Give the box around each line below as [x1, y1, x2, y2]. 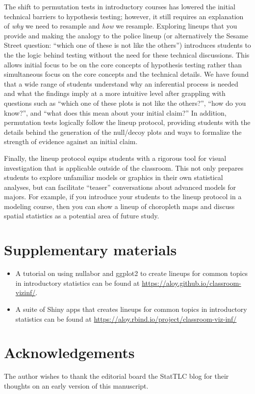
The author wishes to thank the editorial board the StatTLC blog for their [4, 371, 229, 381]
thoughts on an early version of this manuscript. [4, 380, 149, 391]
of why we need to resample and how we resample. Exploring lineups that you [4, 21, 237, 31]
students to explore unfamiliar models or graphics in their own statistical [4, 172, 223, 182]
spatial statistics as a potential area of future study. [4, 211, 159, 221]
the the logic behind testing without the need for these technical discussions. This [4, 49, 250, 60]
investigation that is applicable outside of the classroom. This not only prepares [4, 162, 244, 173]
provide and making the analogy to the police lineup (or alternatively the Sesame [4, 30, 248, 40]
